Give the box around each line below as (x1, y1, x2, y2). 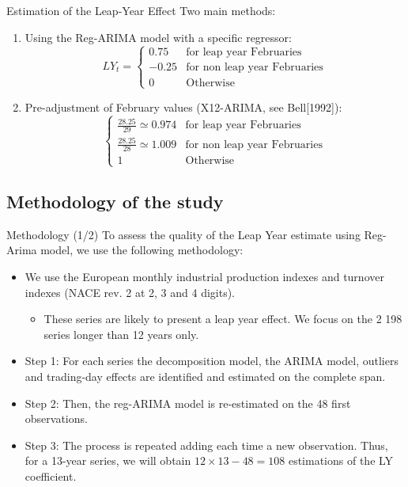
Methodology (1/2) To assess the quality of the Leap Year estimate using (6, 226, 361, 242)
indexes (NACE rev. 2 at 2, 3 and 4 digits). (25, 283, 236, 300)
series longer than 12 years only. (43, 325, 199, 342)
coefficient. (25, 467, 77, 484)
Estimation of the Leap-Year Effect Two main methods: (6, 2, 276, 18)
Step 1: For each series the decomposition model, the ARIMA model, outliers (25, 352, 399, 369)
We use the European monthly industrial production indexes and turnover (25, 268, 384, 285)
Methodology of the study (6, 189, 224, 214)
